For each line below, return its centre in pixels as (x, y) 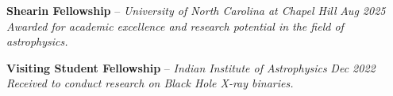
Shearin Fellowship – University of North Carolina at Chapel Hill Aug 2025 (196, 10)
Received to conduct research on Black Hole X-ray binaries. (150, 83)
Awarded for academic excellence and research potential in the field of (175, 26)
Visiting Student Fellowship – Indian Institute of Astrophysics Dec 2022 (191, 67)
